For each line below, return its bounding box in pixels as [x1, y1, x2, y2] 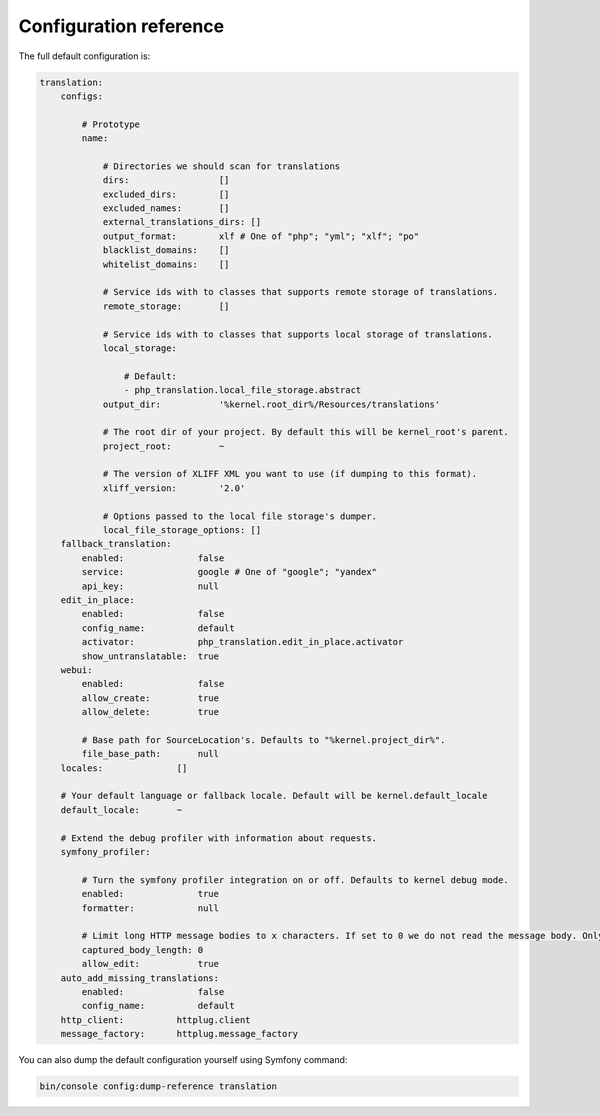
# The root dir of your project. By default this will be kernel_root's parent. [102, 426, 509, 438]
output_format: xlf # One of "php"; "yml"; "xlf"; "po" [102, 230, 420, 242]
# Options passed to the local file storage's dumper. [102, 510, 378, 522]
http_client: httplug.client [60, 1014, 251, 1025]
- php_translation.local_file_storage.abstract [123, 385, 362, 396]
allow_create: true [81, 692, 220, 704]
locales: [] [60, 762, 188, 774]
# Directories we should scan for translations [102, 160, 341, 172]
